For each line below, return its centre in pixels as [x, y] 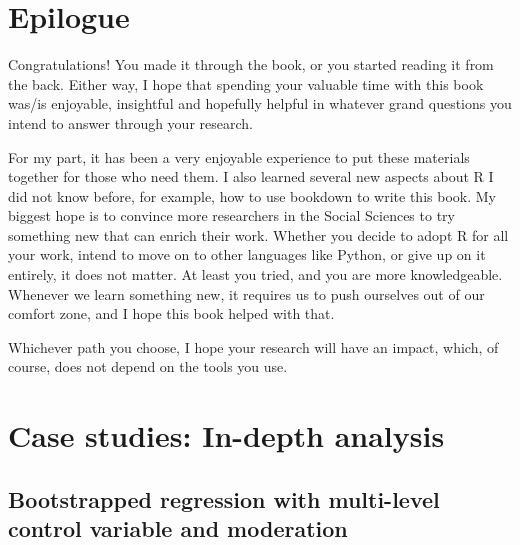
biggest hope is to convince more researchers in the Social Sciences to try [231, 215]
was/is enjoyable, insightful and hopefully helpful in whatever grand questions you [260, 103]
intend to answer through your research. [130, 122]
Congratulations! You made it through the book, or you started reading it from [251, 64]
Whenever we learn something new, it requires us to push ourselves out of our [246, 293]
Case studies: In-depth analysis [226, 435]
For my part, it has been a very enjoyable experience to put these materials [239, 156]
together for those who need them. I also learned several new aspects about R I [251, 176]
